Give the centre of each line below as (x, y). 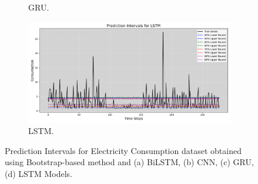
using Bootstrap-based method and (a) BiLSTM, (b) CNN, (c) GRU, (129, 162)
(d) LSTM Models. (39, 173)
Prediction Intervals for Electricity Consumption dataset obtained (123, 150)
